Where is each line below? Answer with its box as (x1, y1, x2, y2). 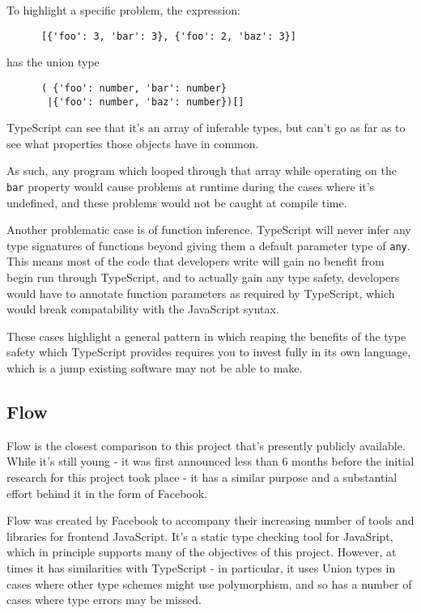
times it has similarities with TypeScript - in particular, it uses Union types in (6, 559, 396, 576)
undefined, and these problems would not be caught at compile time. (6, 194, 347, 211)
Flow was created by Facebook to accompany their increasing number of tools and (6, 512, 415, 529)
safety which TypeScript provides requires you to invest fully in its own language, (6, 343, 411, 360)
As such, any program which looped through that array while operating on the (6, 162, 397, 179)
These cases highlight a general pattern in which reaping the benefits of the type (6, 327, 406, 344)
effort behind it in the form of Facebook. (6, 484, 208, 501)
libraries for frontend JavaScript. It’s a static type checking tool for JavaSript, (6, 527, 393, 544)
